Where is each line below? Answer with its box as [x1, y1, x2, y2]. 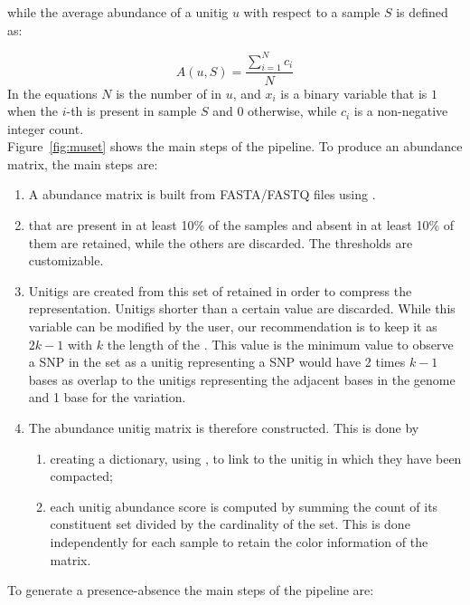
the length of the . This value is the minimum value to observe [107, 334, 454, 353]
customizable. [28, 251, 104, 270]
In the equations [7, 83, 98, 102]
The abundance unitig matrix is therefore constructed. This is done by [28, 418, 419, 437]
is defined [396, 3, 448, 21]
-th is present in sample [66, 101, 197, 120]
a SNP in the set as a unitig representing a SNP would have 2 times [28, 352, 406, 371]
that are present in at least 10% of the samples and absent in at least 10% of [28, 216, 455, 235]
